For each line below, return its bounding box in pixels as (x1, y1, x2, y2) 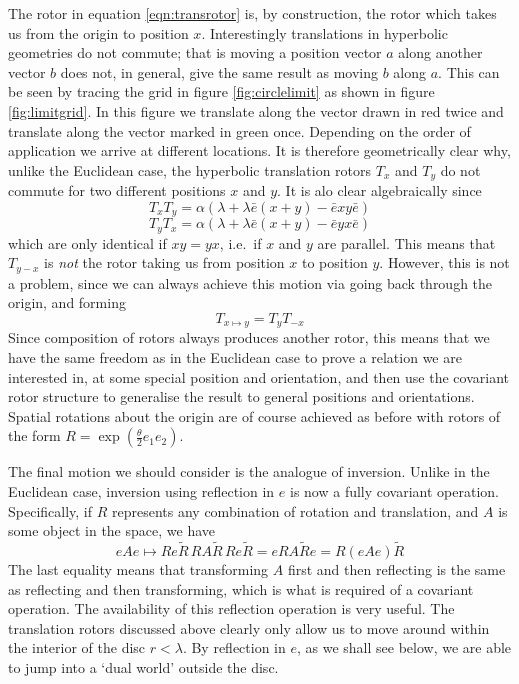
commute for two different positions (8, 180, 226, 201)
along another (398, 42, 483, 63)
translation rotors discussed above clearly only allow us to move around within (8, 617, 490, 638)
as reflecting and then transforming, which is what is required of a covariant (8, 578, 474, 599)
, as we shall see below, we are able (296, 637, 512, 658)
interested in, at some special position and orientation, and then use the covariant (8, 366, 510, 387)
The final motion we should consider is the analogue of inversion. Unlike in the (8, 461, 490, 482)
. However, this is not (379, 252, 510, 273)
